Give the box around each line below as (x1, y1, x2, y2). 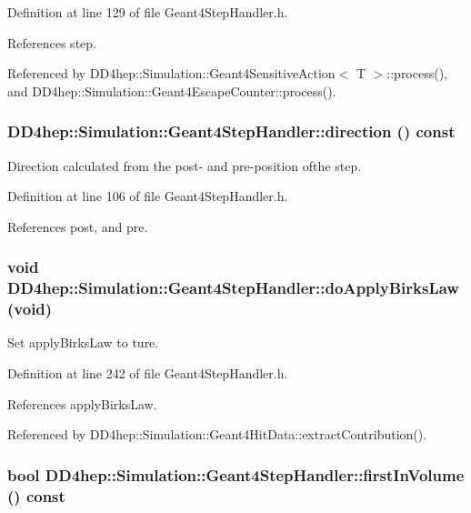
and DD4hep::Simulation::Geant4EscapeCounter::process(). (7, 81, 336, 100)
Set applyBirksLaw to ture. (7, 333, 159, 352)
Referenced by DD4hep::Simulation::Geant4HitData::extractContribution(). (7, 425, 427, 444)
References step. (7, 33, 96, 52)
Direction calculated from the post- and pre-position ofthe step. (7, 156, 362, 175)
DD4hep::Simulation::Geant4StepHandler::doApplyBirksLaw (7, 277, 459, 299)
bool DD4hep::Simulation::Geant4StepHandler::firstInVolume (7, 463, 465, 486)
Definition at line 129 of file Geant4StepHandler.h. (7, 3, 288, 21)
